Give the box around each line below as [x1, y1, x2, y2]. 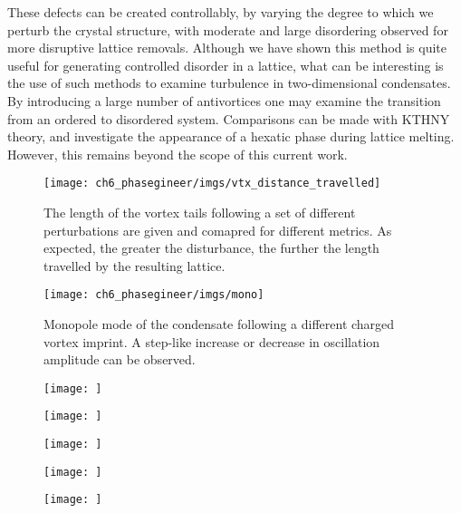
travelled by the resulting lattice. [43, 256, 226, 275]
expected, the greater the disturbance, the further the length [43, 238, 379, 257]
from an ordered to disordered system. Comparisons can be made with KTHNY [7, 109, 450, 128]
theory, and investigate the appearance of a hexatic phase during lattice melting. [7, 127, 455, 146]
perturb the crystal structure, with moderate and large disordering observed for [7, 20, 448, 39]
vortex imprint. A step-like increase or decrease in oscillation [43, 332, 380, 351]
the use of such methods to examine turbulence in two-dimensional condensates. [7, 73, 451, 92]
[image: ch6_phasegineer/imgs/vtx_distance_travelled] [43, 177, 381, 190]
